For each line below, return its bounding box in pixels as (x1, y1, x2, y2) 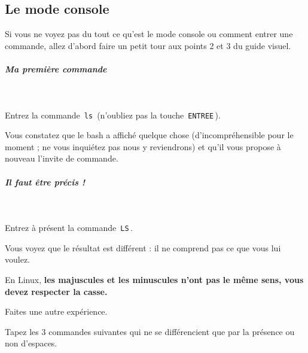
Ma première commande (5, 62, 107, 75)
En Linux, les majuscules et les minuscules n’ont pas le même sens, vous (5, 273, 304, 285)
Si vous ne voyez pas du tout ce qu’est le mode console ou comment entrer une (5, 28, 293, 40)
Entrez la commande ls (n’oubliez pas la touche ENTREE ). (5, 108, 221, 121)
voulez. (5, 253, 30, 266)
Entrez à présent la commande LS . (5, 221, 133, 234)
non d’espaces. (5, 337, 57, 349)
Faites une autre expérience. (5, 305, 108, 318)
